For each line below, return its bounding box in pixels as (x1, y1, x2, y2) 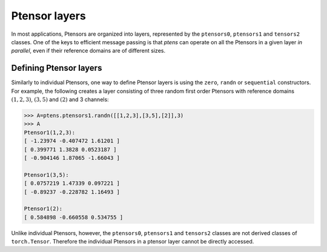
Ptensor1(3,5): (24, 171, 69, 178)
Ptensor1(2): (24, 205, 63, 212)
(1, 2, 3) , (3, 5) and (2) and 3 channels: (11, 96, 109, 103)
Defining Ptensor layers (11, 63, 102, 73)
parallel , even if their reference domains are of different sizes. (11, 47, 166, 55)
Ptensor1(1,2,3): (24, 129, 76, 136)
